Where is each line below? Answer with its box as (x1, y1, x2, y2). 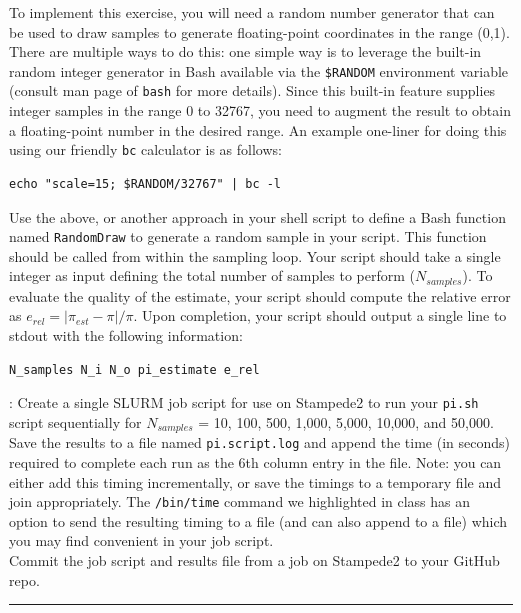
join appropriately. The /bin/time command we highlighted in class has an (9, 491, 471, 512)
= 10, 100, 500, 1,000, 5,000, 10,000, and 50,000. (198, 411, 494, 432)
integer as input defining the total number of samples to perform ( (9, 265, 416, 286)
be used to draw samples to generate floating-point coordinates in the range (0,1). (9, 21, 510, 42)
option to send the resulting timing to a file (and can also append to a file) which (9, 510, 508, 531)
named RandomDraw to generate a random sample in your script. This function (9, 226, 487, 247)
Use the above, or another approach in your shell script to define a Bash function (9, 206, 506, 227)
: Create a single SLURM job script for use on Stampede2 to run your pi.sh (9, 392, 479, 413)
